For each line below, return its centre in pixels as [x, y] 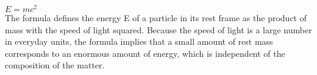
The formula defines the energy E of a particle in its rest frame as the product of [156, 18]
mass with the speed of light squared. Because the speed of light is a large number [158, 29]
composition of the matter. [55, 65]
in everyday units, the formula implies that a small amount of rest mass [139, 41]
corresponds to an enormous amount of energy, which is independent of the [145, 53]
